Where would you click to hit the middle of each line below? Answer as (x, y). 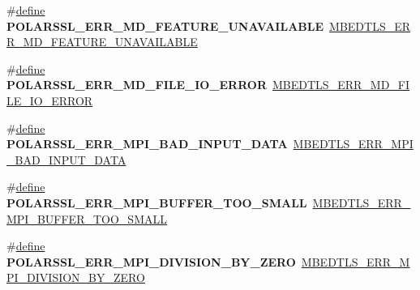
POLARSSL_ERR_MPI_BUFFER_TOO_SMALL (157, 202)
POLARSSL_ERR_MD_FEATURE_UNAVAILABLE (165, 26)
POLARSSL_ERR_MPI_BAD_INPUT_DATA (147, 144)
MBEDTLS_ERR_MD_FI (341, 85)
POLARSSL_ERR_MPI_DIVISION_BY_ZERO (151, 261)
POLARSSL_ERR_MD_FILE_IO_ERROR (137, 85)
